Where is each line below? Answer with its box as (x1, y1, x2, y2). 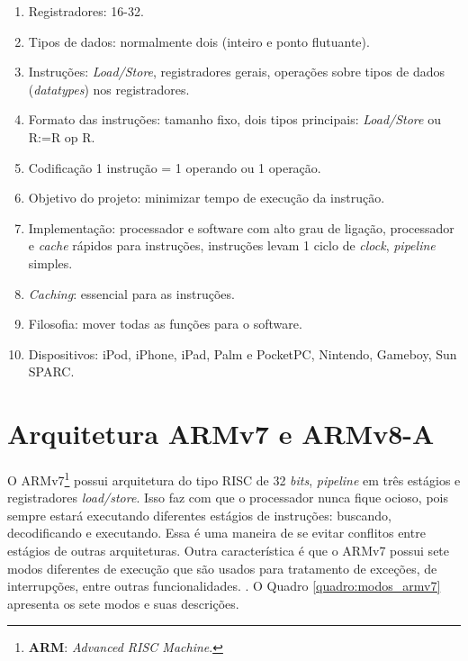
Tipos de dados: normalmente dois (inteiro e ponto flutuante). (28, 32, 370, 50)
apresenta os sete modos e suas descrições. (7, 593, 239, 612)
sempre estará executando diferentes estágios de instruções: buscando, (7, 505, 391, 524)
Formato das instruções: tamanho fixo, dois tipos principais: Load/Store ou (28, 110, 441, 129)
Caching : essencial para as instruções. (28, 284, 235, 303)
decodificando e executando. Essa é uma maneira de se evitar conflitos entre (7, 523, 426, 542)
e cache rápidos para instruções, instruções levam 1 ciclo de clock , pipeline (28, 236, 436, 255)
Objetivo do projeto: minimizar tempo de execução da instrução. (28, 188, 385, 207)
